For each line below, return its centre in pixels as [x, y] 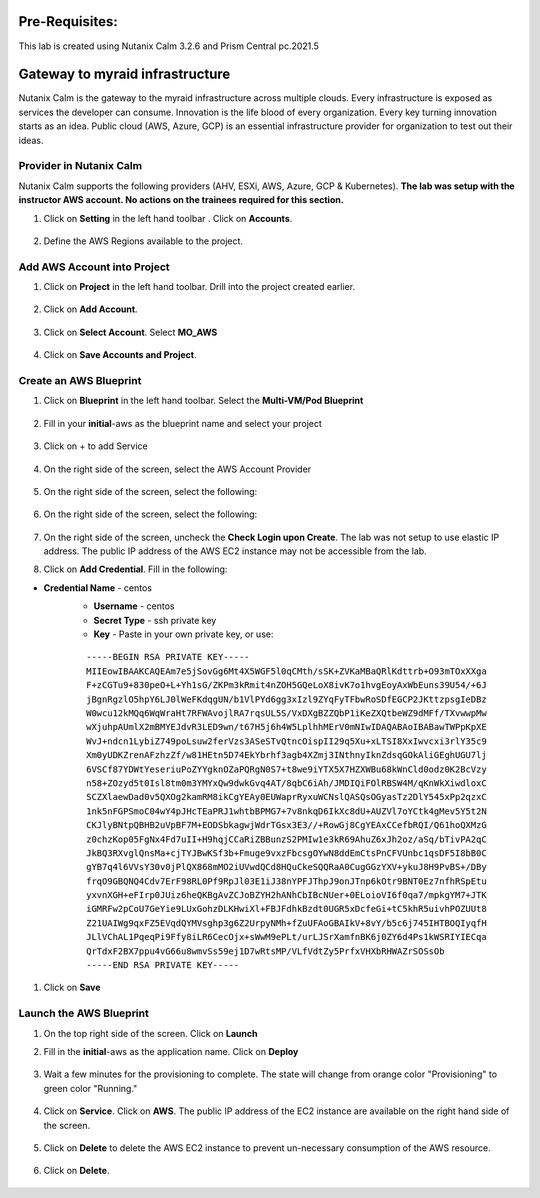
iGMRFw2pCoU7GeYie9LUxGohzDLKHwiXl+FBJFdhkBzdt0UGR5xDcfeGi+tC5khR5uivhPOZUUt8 [286, 909]
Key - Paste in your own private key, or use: [183, 634]
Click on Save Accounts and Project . [120, 355]
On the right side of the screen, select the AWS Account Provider [177, 469]
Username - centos [134, 606]
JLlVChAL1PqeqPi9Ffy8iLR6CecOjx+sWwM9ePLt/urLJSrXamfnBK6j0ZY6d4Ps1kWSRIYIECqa [286, 937]
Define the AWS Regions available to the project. [143, 241]
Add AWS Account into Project [94, 267]
